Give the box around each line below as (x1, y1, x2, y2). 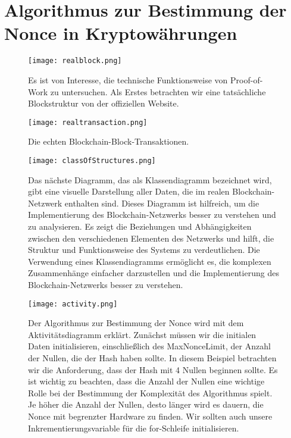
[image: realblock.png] (28, 57, 122, 65)
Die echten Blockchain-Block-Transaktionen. (28, 135, 189, 148)
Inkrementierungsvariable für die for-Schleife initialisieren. (28, 421, 239, 434)
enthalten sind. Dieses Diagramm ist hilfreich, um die (64, 196, 259, 209)
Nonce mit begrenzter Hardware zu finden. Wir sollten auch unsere (28, 410, 273, 422)
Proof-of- (230, 73, 263, 86)
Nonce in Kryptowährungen (4, 21, 237, 45)
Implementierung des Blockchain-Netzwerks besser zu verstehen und (28, 208, 276, 221)
